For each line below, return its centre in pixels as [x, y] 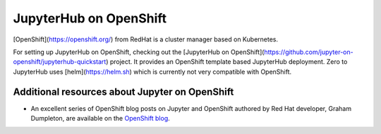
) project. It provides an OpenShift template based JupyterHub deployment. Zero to [227, 62]
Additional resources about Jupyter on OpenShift [123, 92]
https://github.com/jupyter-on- [309, 52]
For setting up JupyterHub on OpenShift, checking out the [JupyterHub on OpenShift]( [139, 52]
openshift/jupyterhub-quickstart [60, 62]
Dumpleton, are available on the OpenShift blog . [101, 119]
